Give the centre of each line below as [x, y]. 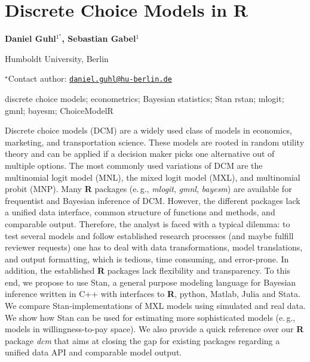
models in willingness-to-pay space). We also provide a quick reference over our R [154, 329]
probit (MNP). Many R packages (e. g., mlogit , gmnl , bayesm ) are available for [148, 189]
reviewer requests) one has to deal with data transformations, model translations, [154, 247]
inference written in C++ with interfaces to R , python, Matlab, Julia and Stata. [153, 294]
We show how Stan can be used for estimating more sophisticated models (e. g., [150, 317]
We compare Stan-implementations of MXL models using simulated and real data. [155, 306]
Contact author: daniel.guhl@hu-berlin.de [90, 78]
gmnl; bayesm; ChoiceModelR [59, 110]
